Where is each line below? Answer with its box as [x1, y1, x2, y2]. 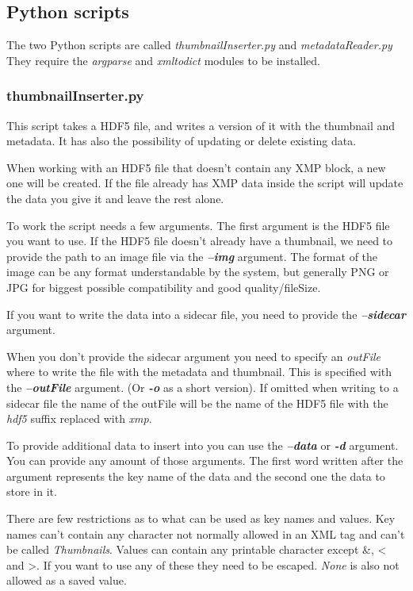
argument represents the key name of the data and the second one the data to [6, 467, 385, 484]
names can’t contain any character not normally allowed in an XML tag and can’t [6, 525, 405, 542]
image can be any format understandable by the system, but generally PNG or [6, 263, 389, 280]
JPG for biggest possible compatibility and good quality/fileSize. [6, 278, 321, 295]
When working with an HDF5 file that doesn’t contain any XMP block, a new [6, 159, 386, 175]
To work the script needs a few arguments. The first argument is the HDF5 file [6, 217, 390, 233]
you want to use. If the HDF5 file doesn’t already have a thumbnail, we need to [6, 232, 393, 249]
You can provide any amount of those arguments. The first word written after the [6, 452, 403, 469]
